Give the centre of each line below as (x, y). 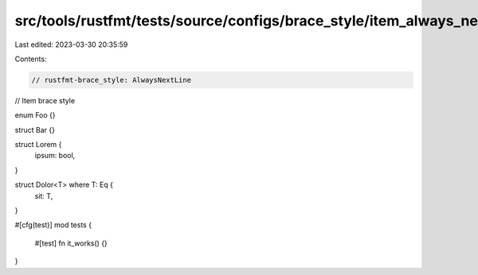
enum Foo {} (35, 115)
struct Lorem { (38, 145)
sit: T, (44, 196)
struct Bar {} (35, 130)
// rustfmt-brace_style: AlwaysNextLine (111, 80)
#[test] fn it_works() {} (71, 243)
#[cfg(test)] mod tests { (53, 225)
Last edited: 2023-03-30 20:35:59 (71, 45)
